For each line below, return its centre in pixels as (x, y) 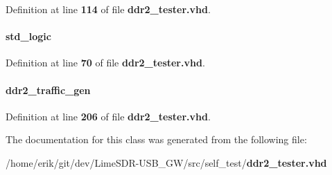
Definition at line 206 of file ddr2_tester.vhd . (108, 116)
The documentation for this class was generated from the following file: (156, 139)
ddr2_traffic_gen (48, 90)
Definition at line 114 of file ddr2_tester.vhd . (108, 9)
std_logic (28, 36)
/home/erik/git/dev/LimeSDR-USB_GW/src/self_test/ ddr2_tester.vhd (166, 162)
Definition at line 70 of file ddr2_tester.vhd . (105, 63)
